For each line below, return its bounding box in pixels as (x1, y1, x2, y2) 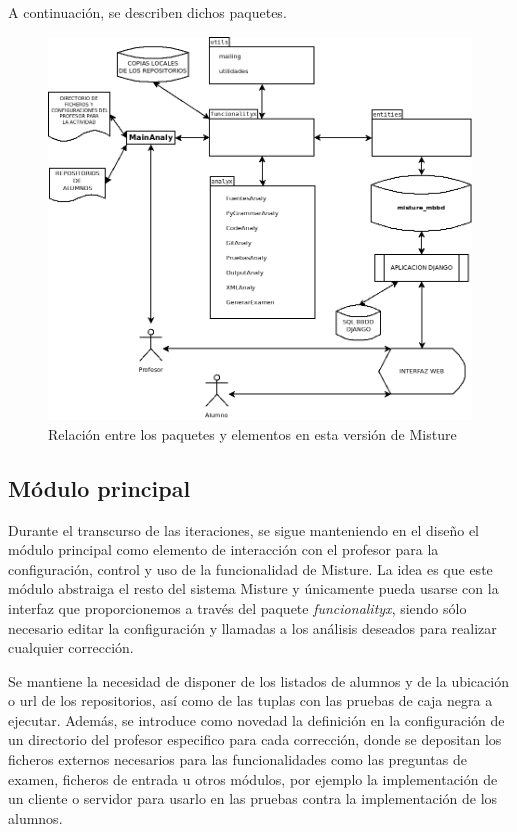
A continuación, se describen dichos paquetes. (8, 2, 287, 22)
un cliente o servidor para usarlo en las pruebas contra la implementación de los (8, 788, 498, 809)
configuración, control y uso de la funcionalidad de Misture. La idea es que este (8, 558, 493, 579)
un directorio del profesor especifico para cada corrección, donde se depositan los (8, 729, 502, 750)
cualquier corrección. (8, 637, 134, 658)
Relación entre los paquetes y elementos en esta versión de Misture (48, 423, 457, 444)
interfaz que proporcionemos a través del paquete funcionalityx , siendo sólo (8, 597, 467, 618)
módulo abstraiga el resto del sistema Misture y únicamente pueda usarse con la (8, 578, 499, 599)
